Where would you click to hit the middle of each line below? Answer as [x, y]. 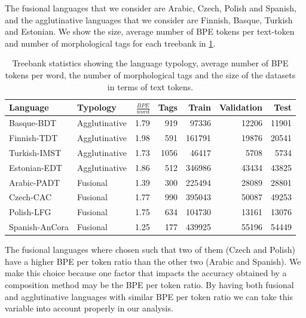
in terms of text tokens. [150, 86]
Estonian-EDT [36, 167]
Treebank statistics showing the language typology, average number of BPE [150, 63]
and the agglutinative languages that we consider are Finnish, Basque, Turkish [149, 19]
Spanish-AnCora [39, 227]
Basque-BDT [33, 123]
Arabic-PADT [35, 182]
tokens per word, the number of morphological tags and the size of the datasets [150, 74]
